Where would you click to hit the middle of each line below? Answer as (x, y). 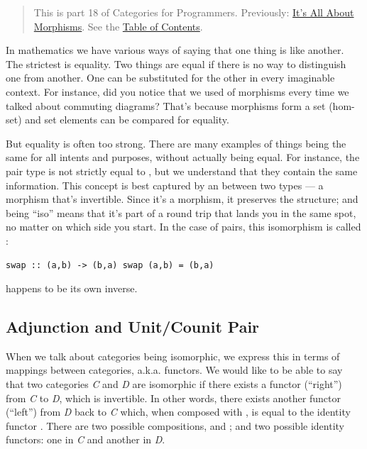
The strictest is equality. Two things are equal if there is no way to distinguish (176, 63)
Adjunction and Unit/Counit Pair (133, 327)
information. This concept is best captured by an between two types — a (165, 185)
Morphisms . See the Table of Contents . (118, 26)
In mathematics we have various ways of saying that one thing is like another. (175, 50)
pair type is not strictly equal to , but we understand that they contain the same (182, 171)
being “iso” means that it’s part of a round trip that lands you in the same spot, (181, 212)
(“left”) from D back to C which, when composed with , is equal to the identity (178, 412)
